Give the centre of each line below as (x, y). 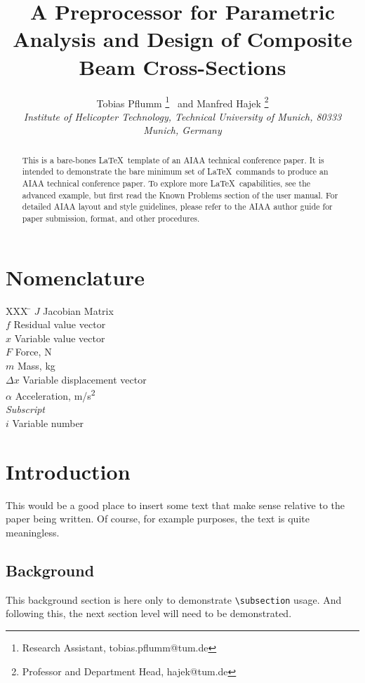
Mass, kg (36, 365)
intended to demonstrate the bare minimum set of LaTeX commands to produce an (175, 171)
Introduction (68, 471)
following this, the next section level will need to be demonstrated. (149, 613)
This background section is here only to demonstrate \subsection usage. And (174, 599)
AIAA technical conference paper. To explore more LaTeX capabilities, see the (166, 183)
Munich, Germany (182, 130)
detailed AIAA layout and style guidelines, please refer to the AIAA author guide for (177, 207)
